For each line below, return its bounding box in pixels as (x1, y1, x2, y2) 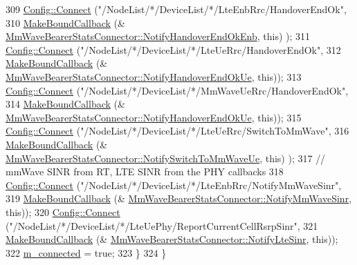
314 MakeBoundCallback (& (6, 97, 125, 111)
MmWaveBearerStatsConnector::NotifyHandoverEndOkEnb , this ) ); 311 (6, 29, 311, 43)
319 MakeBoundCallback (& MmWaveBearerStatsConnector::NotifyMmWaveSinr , (6, 191, 352, 206)
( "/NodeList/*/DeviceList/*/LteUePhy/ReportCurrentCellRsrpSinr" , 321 (6, 218, 318, 233)
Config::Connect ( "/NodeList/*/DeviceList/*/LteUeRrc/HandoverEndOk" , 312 (6, 42, 341, 57)
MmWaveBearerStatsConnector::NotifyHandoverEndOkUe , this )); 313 (6, 69, 302, 84)
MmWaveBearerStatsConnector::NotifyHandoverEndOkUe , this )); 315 (6, 110, 302, 124)
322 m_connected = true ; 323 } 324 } (6, 245, 167, 259)
